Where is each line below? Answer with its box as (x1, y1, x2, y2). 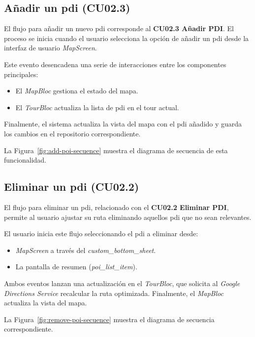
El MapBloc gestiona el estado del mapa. (15, 85, 138, 96)
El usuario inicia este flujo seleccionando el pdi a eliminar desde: (4, 228, 198, 239)
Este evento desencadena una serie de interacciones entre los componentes (4, 59, 226, 69)
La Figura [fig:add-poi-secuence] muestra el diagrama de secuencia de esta (4, 145, 228, 155)
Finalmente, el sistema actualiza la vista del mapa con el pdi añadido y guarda (4, 119, 242, 129)
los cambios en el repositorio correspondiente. (4, 128, 141, 138)
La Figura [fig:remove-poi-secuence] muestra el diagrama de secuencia (4, 314, 215, 324)
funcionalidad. (4, 155, 46, 165)
